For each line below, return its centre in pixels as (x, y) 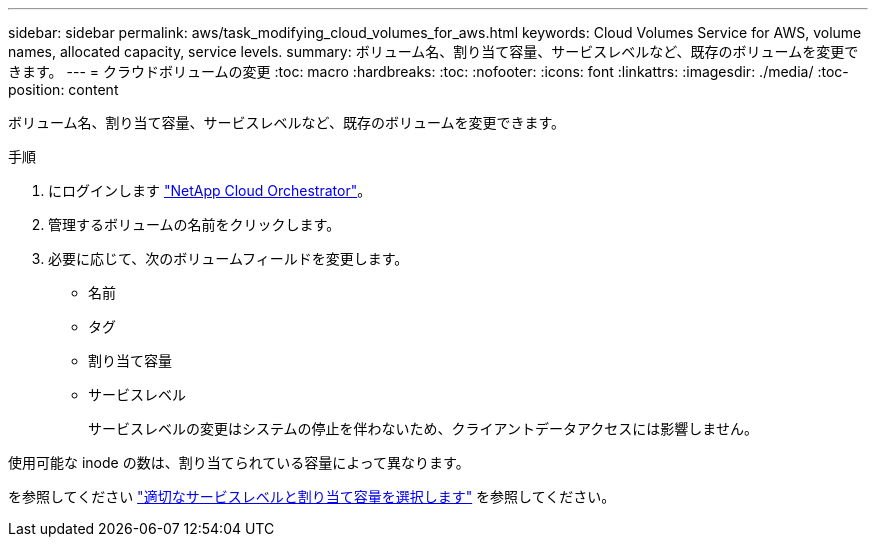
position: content (63, 89)
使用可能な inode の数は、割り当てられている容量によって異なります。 (239, 462)
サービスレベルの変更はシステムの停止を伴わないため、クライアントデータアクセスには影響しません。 (423, 428)
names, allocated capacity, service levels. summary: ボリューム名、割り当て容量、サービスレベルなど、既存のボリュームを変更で (433, 51)
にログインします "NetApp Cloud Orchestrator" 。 (210, 190)
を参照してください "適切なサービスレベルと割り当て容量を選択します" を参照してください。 (312, 496)
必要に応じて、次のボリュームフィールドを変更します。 (228, 258)
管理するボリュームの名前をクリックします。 (194, 224)
